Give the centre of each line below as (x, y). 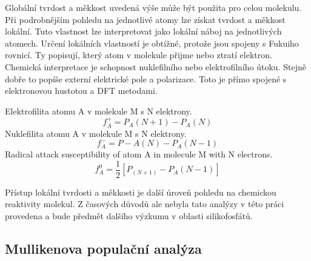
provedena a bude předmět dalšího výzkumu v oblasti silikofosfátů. (129, 216)
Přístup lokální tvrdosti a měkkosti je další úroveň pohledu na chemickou (141, 192)
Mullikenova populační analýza (103, 248)
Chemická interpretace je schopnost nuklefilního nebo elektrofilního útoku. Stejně (155, 66)
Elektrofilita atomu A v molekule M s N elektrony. (99, 111)
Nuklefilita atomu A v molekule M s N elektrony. (96, 133)
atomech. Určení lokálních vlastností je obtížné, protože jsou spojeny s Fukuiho (152, 43)
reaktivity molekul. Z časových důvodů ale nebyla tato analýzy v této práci (145, 204)
